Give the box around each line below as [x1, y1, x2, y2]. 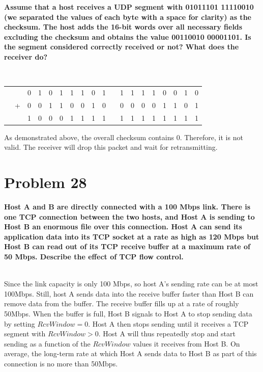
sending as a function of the [4, 338, 91, 349]
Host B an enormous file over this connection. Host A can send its [4, 221, 242, 232]
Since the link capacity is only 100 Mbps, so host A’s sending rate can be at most [4, 278, 258, 289]
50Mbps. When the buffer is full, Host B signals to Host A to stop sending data [4, 308, 252, 318]
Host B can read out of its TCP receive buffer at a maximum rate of [4, 241, 250, 252]
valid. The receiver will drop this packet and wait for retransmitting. [4, 142, 218, 152]
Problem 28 [4, 172, 87, 193]
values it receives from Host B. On [133, 338, 240, 349]
